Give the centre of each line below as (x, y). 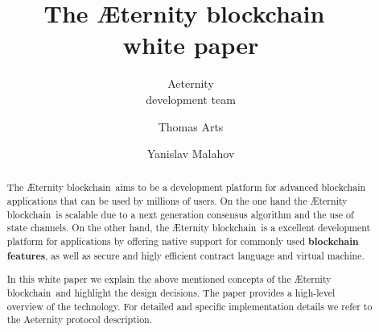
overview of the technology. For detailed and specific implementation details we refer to (189, 306)
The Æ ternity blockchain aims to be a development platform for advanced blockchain (186, 187)
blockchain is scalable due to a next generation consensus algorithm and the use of (180, 214)
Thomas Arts (191, 126)
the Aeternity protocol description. (79, 320)
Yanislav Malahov (191, 154)
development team (191, 99)
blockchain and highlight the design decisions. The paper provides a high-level (171, 292)
